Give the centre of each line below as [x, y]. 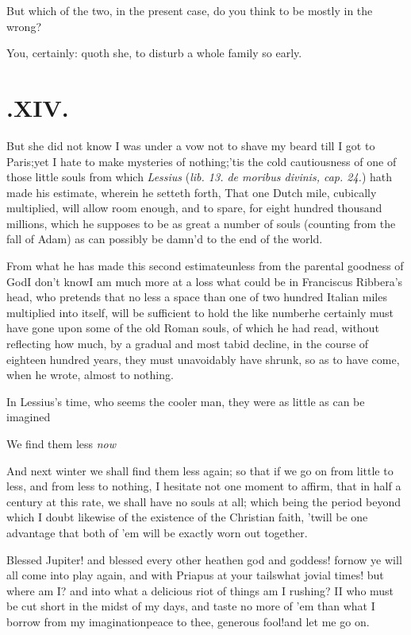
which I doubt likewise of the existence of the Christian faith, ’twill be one [187, 517]
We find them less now [61, 443]
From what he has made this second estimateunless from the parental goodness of [205, 266]
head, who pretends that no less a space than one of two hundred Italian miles [197, 297]
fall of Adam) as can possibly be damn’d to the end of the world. [165, 239]
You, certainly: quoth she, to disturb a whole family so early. [154, 53]
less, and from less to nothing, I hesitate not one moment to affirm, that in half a [204, 486]
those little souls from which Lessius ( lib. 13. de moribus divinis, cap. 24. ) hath [200, 177]
